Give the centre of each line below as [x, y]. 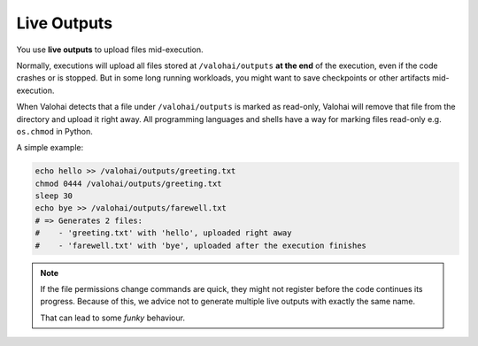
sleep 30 [54, 196]
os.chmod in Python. [54, 131]
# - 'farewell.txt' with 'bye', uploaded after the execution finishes [201, 245]
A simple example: [50, 148]
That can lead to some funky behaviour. [113, 318]
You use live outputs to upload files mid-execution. [110, 50]
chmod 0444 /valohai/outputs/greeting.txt [128, 183]
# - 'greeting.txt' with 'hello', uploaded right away [163, 233]
